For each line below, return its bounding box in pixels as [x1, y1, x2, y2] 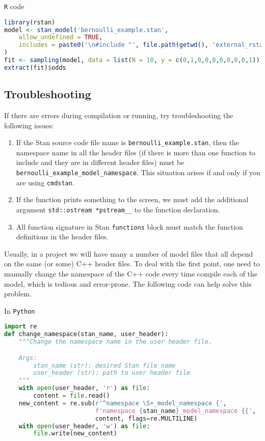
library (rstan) [4, 18, 56, 26]
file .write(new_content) [33, 430, 117, 437]
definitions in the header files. [16, 231, 109, 242]
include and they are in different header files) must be [16, 157, 184, 168]
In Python [4, 305, 35, 316]
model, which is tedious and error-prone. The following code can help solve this [4, 278, 252, 289]
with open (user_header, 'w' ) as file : [18, 422, 150, 430]
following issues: [4, 120, 54, 130]
